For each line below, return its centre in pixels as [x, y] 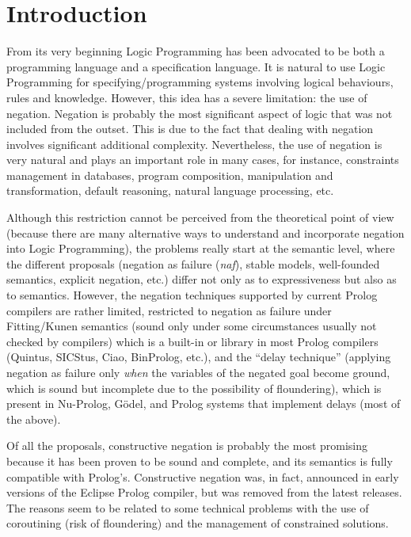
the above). [34, 419]
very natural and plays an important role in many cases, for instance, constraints [203, 160]
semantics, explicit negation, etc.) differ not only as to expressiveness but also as [202, 279]
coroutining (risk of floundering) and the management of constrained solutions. [198, 523]
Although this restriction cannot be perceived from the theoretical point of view [200, 217]
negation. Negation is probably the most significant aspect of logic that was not [200, 113]
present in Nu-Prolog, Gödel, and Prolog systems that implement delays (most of [204, 404]
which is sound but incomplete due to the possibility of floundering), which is [194, 388]
